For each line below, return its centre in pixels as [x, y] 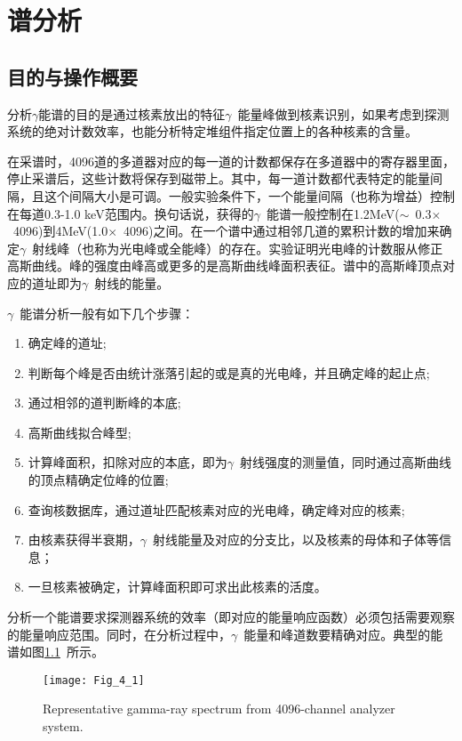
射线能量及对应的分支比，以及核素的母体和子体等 [296, 540]
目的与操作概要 [72, 76]
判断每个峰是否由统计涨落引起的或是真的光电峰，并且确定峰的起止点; [229, 372]
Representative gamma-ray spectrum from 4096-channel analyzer [219, 709]
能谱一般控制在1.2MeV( [333, 213]
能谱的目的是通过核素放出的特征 [132, 113]
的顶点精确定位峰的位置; [98, 480]
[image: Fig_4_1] [94, 680]
